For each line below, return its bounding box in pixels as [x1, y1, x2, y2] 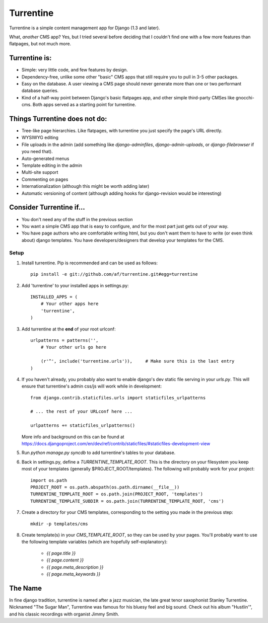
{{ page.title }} [46, 550, 76, 556]
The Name [9, 584, 42, 592]
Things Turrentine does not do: [9, 115, 107, 123]
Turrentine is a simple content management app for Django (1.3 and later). [9, 25, 160, 31]
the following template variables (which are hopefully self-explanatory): [21, 539, 168, 545]
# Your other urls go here [40, 344, 107, 350]
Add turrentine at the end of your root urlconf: [21, 326, 116, 332]
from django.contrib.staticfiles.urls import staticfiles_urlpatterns [30, 395, 206, 400]
